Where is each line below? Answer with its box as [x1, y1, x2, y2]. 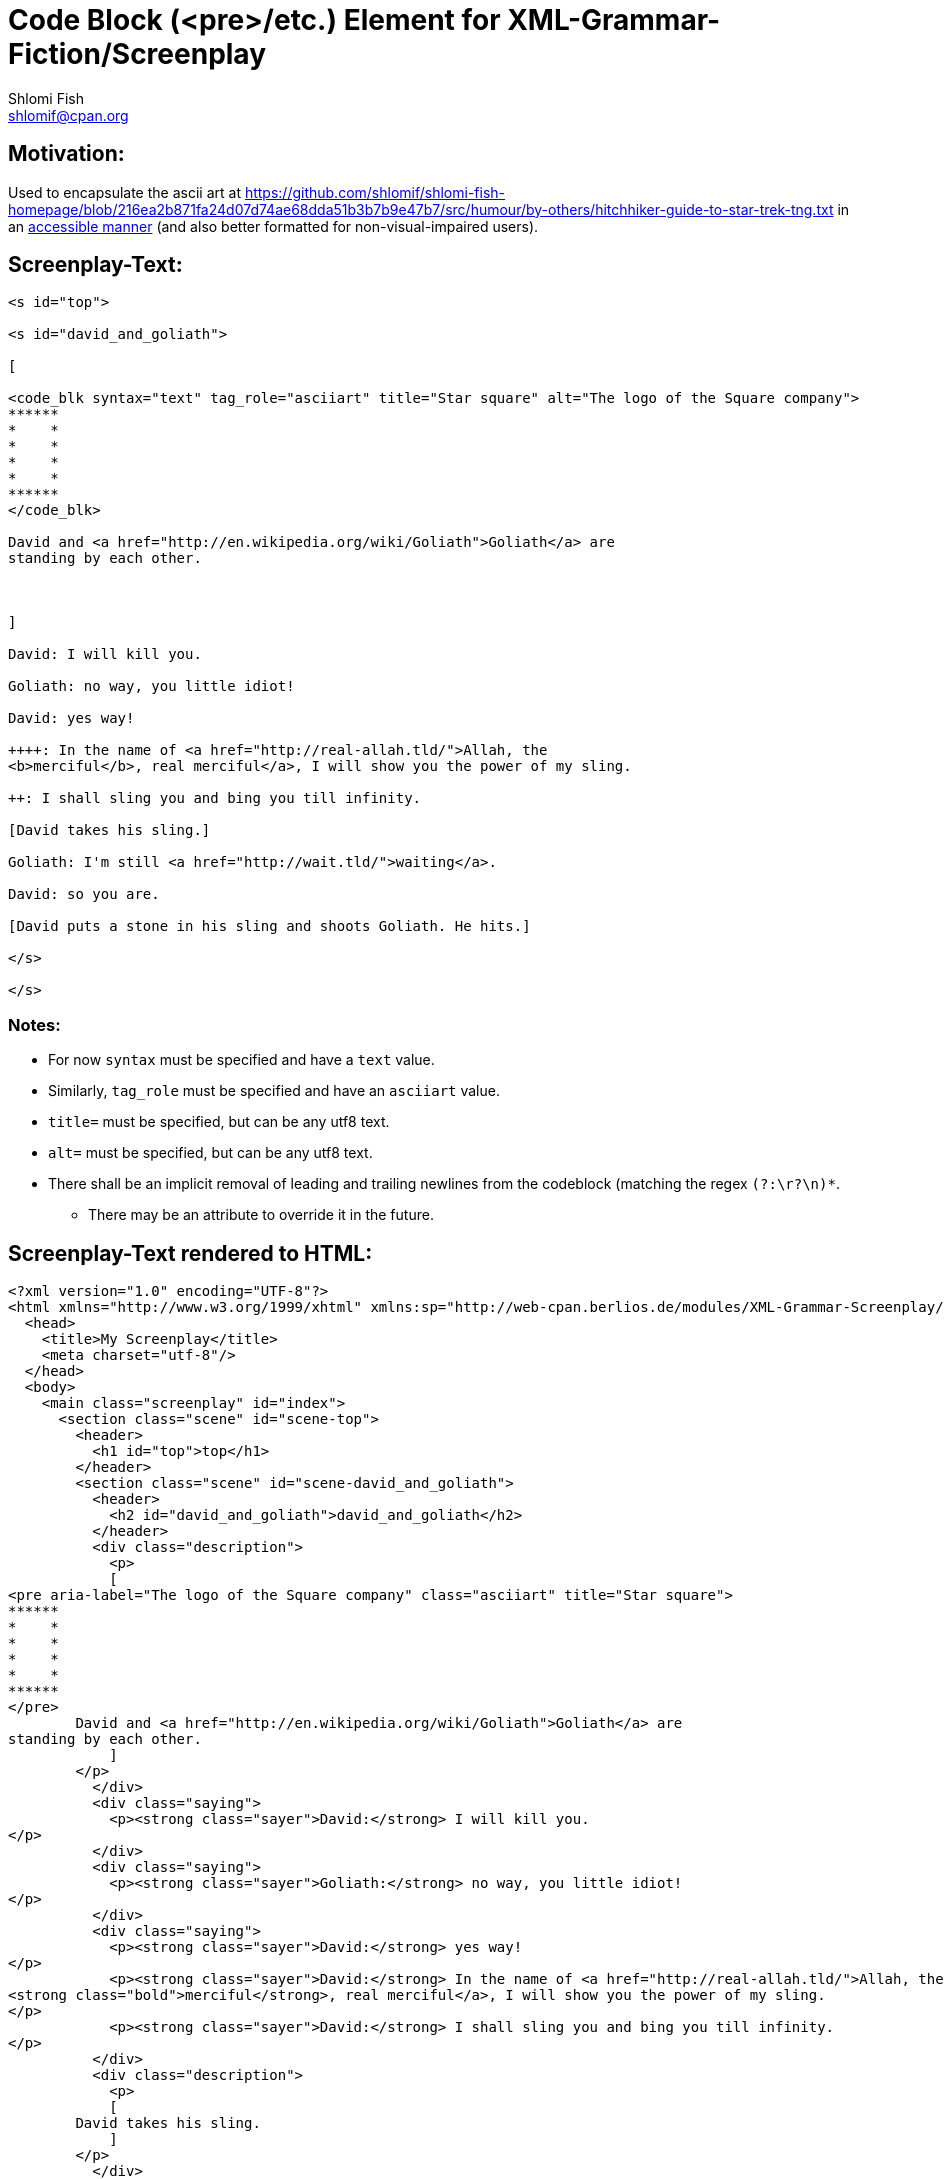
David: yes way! [8, 710, 135, 727]
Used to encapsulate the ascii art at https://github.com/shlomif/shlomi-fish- [8, 183, 506, 201]
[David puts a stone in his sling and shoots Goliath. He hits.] [8, 918, 531, 935]
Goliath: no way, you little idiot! [8, 678, 295, 695]
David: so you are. [8, 886, 160, 903]
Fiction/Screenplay [8, 37, 267, 71]
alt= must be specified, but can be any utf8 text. [48, 1144, 373, 1162]
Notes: [8, 1014, 61, 1035]
